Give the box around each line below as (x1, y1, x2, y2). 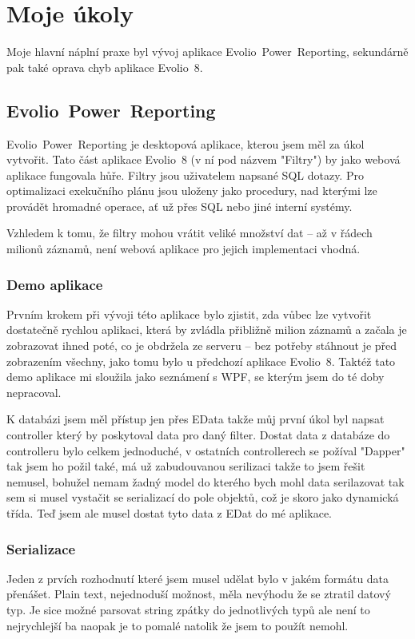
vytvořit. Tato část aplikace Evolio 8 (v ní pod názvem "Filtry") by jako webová (6, 151, 401, 168)
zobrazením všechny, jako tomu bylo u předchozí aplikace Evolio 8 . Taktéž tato (6, 352, 396, 369)
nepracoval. (6, 383, 62, 400)
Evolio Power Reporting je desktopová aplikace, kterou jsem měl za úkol (6, 135, 365, 152)
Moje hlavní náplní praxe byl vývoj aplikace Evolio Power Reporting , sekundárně (6, 43, 409, 60)
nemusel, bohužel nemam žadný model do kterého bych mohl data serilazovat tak (6, 473, 405, 490)
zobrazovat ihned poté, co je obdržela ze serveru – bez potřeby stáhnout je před (6, 337, 397, 354)
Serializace (6, 538, 76, 558)
